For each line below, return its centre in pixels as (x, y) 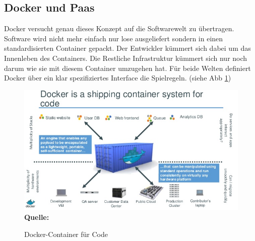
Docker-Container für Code (66, 234)
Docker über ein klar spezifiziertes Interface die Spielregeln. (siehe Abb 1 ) (118, 78)
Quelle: (37, 217)
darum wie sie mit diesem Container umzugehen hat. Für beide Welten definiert (127, 68)
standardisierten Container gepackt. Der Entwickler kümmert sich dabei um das (127, 48)
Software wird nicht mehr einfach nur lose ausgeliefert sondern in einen (114, 38)
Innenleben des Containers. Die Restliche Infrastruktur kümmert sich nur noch (126, 58)
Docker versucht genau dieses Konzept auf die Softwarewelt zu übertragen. (119, 28)
